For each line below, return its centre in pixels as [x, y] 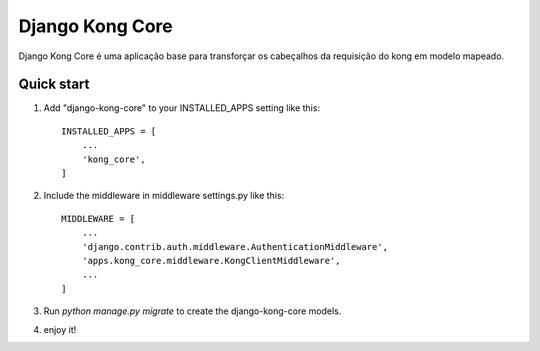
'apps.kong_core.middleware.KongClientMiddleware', [211, 260]
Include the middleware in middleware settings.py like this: [164, 196]
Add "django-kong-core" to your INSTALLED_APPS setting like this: [181, 108]
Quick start [54, 84]
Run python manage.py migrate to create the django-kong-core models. [192, 311]
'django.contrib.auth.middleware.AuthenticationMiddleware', [235, 246]
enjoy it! [60, 329]
